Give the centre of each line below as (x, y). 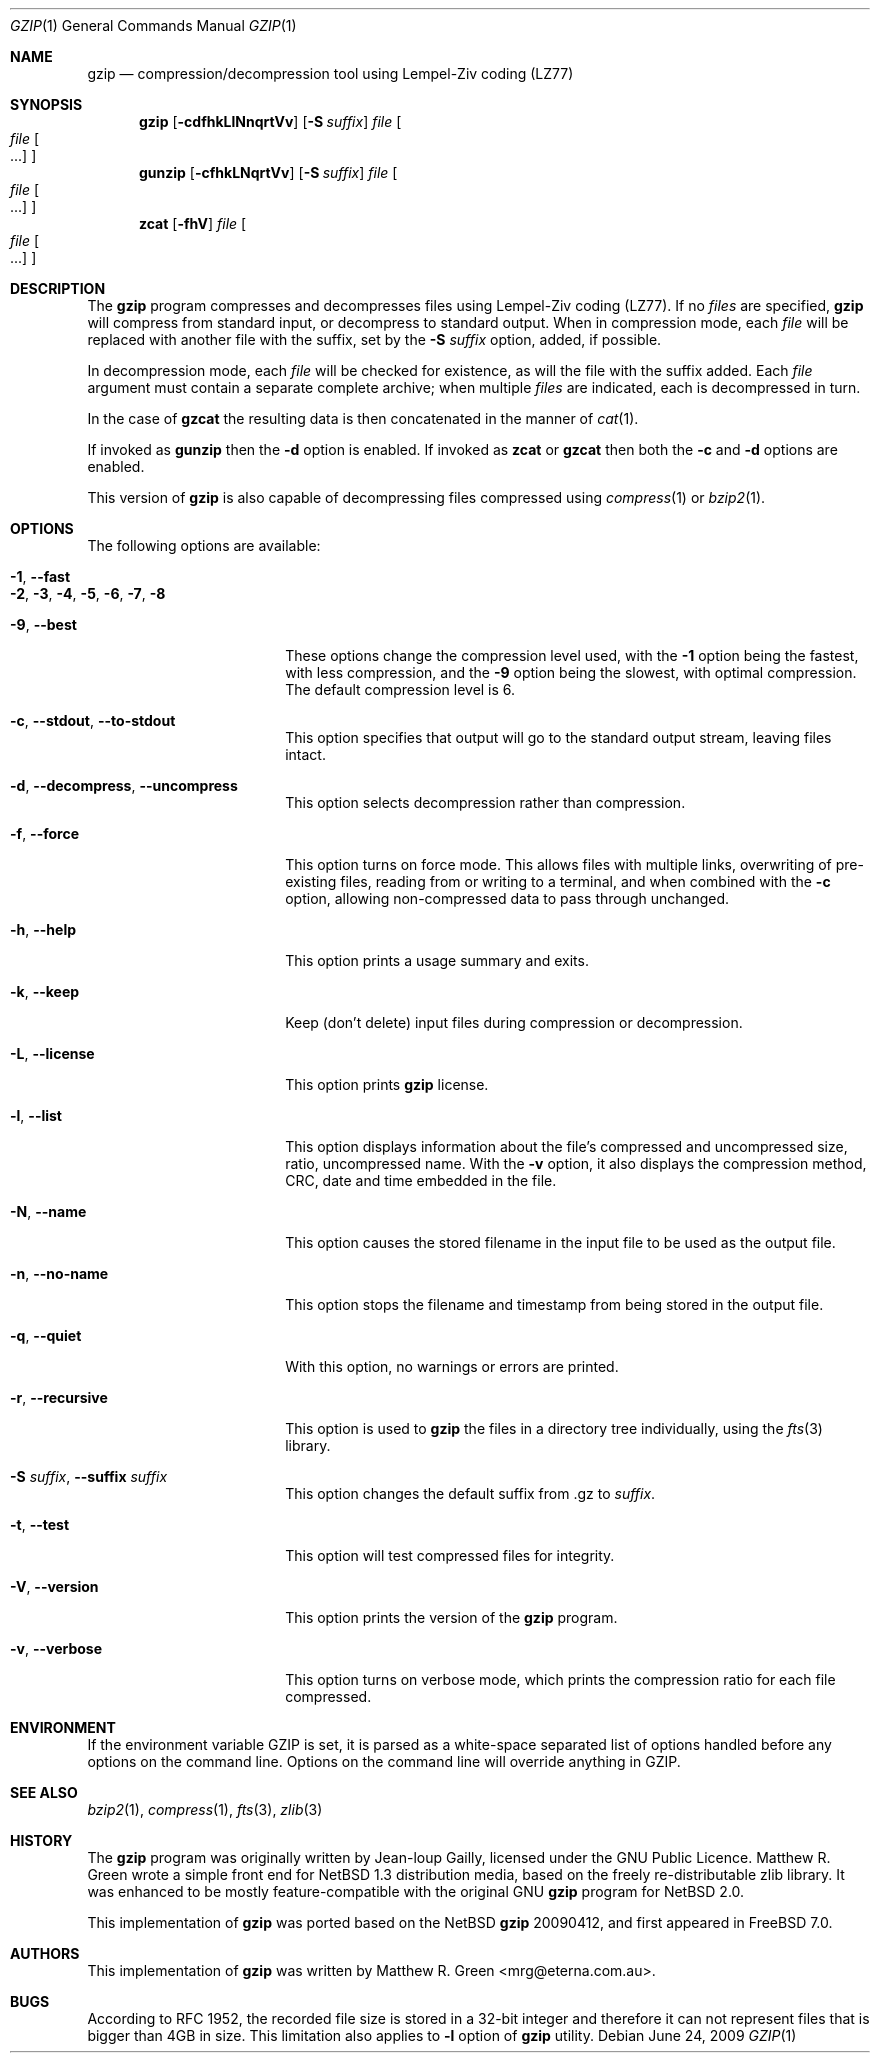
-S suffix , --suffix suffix (89, 1476)
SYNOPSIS (46, 104)
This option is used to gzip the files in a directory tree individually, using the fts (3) (554, 1428)
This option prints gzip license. (387, 1084)
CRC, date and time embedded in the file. (421, 1180)
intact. (305, 754)
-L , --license (52, 1053)
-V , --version (54, 1586)
